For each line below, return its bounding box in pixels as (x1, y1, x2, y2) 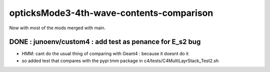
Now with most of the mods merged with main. (9, 25, 106, 31)
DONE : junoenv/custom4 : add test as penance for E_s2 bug (9, 38, 201, 46)
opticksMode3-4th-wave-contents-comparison (9, 7, 213, 18)
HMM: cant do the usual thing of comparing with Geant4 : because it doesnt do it (21, 51, 189, 57)
